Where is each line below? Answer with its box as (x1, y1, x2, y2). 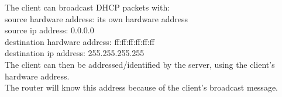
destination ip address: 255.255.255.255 (5, 47, 145, 59)
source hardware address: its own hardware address (5, 12, 188, 25)
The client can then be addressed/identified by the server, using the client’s (5, 58, 275, 70)
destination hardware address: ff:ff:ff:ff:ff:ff (5, 35, 154, 47)
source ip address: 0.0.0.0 (5, 24, 94, 36)
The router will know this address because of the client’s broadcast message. (5, 81, 278, 93)
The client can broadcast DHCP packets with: (5, 1, 170, 13)
